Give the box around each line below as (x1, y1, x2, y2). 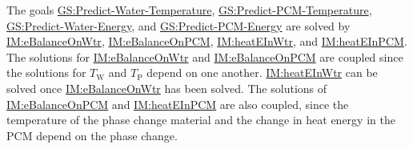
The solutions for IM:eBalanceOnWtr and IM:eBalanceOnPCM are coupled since (6, 48, 403, 65)
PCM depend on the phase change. (6, 127, 178, 143)
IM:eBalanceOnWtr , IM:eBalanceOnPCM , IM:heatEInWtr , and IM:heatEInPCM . (6, 33, 407, 50)
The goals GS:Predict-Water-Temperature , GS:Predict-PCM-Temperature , (6, 2, 372, 18)
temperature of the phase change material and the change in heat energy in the (6, 111, 395, 128)
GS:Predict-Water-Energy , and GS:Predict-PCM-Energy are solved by (6, 17, 351, 34)
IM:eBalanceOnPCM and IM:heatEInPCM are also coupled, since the (6, 95, 349, 112)
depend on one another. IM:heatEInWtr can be (146, 64, 378, 81)
